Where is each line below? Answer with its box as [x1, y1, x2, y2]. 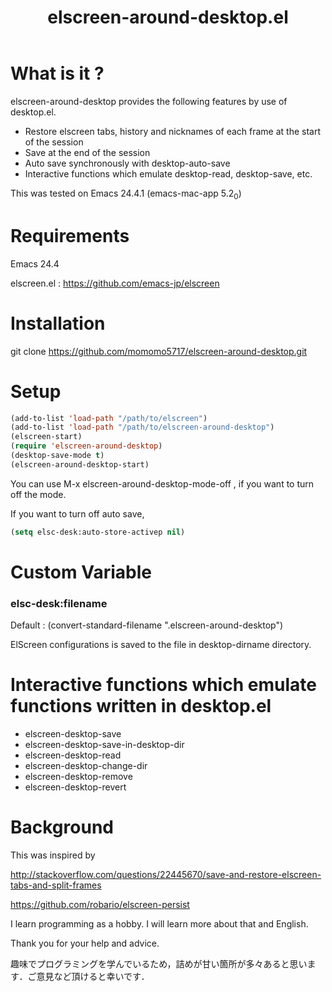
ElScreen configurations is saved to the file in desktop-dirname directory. [10, 639, 312, 651]
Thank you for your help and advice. [10, 937, 160, 950]
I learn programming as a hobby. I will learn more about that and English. [10, 918, 309, 930]
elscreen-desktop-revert [24, 781, 127, 793]
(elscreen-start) [10, 432, 83, 442]
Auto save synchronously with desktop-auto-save [24, 157, 231, 169]
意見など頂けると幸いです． [36, 971, 150, 983]
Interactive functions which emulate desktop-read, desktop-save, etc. [24, 167, 313, 180]
